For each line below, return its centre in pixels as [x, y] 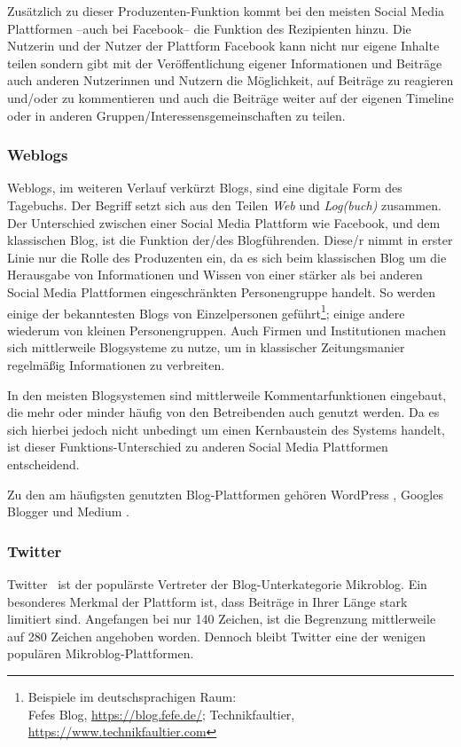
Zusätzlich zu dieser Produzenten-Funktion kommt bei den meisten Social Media [226, 11]
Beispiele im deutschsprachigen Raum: [132, 696]
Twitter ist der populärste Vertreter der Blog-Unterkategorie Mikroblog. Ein [217, 583]
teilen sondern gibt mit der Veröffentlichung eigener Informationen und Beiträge [225, 63]
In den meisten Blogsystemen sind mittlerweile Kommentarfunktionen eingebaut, [227, 394]
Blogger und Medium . [68, 511]
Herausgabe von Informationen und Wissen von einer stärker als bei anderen [215, 275]
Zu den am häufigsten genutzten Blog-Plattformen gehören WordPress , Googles [225, 494]
